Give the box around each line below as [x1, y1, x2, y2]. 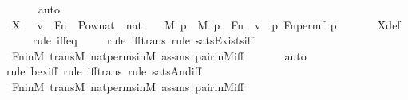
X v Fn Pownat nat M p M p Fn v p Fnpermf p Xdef [11, 16, 401, 33]
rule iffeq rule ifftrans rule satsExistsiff [32, 32, 254, 48]
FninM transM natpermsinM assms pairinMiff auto [11, 47, 307, 63]
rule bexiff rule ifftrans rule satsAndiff [6, 63, 201, 79]
